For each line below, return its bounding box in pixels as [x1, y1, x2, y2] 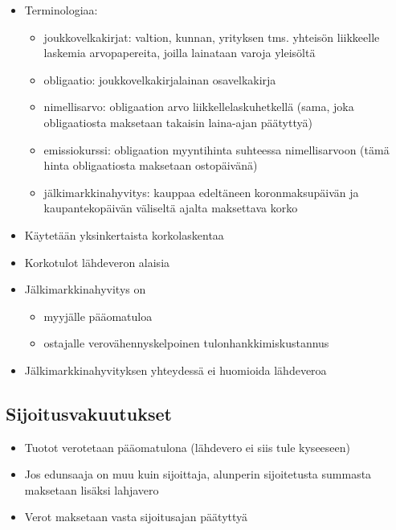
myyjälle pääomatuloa [43, 307, 153, 324]
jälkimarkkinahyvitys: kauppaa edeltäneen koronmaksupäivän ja [43, 183, 359, 200]
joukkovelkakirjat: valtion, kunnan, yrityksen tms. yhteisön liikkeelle [43, 28, 380, 45]
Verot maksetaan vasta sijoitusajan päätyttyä [24, 508, 248, 525]
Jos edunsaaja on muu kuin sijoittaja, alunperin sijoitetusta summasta [24, 466, 372, 483]
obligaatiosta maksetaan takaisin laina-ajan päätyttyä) [43, 113, 312, 130]
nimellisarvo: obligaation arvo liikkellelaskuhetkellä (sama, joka [43, 98, 354, 115]
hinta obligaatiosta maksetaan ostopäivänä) [43, 157, 258, 174]
